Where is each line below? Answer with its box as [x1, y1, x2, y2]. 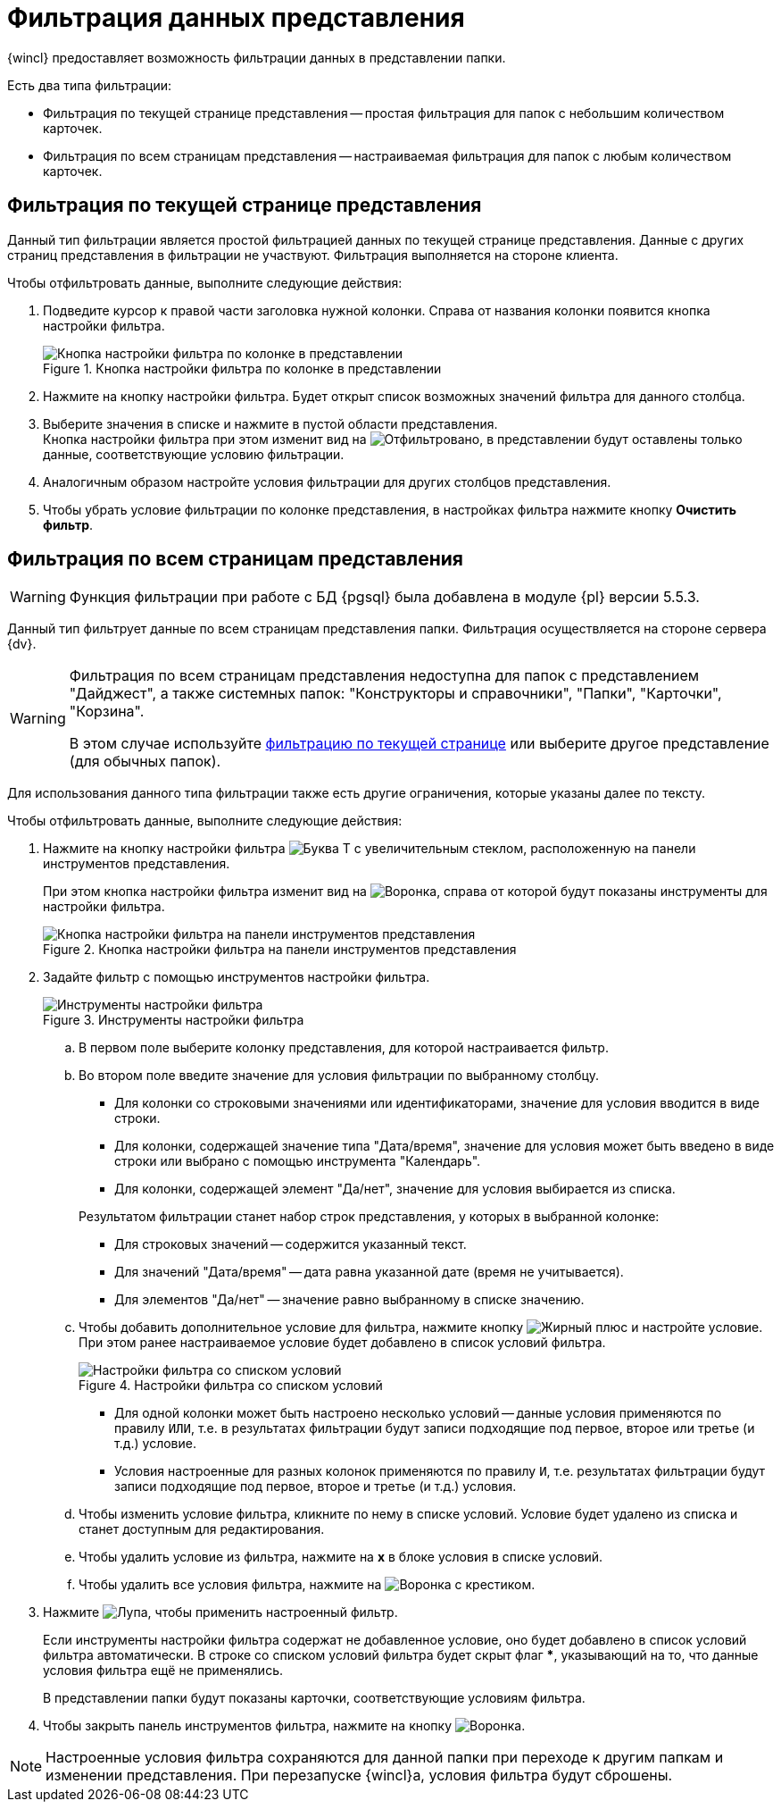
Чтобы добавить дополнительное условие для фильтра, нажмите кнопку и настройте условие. [79, 1319, 763, 1336]
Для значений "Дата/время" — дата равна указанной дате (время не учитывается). [114, 1264, 624, 1280]
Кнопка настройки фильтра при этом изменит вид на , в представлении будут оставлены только [43, 431, 743, 447]
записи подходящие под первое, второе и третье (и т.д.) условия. [114, 1478, 517, 1495]
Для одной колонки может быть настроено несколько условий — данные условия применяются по [114, 1405, 722, 1421]
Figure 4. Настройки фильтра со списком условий [79, 1378, 383, 1394]
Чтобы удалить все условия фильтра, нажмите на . [79, 1577, 536, 1593]
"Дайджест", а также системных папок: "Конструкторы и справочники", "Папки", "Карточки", [69, 684, 722, 703]
